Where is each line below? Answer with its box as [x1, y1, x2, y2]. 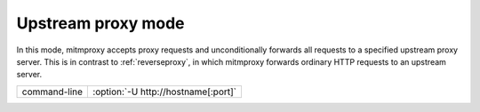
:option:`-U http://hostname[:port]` [92, 85, 237, 98]
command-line [21, 85, 84, 98]
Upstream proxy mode [16, 13, 185, 33]
